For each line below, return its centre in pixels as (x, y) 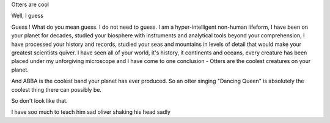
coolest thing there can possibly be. (57, 89)
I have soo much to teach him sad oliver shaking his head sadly (91, 112)
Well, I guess (28, 16)
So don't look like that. (39, 100)
